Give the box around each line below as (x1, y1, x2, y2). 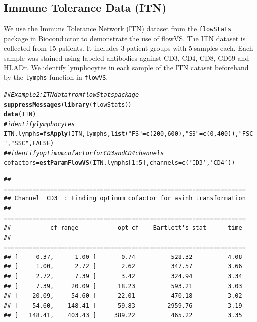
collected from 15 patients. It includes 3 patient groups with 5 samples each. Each (4, 43, 253, 53)
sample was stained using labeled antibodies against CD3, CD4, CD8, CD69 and (4, 53, 249, 63)
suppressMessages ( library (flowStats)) (4, 101, 132, 108)
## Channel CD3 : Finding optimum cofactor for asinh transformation (4, 195, 246, 202)
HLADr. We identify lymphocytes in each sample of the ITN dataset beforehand (4, 62, 249, 72)
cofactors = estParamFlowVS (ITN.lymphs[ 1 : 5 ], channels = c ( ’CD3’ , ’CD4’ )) (4, 159, 235, 167)
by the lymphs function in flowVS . (4, 72, 108, 82)
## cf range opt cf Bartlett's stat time (4, 224, 242, 232)
